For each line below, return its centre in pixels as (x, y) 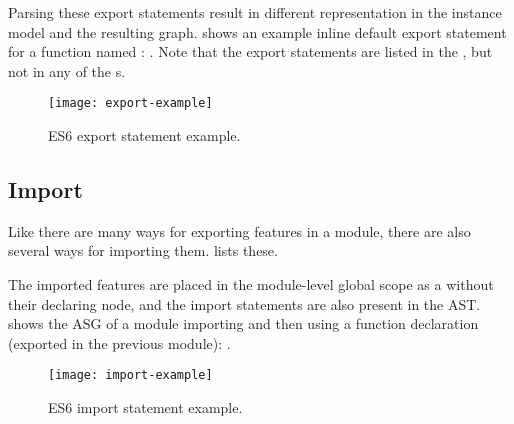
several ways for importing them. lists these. (143, 250)
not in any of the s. (67, 70)
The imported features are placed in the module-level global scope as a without (251, 284)
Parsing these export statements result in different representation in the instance (255, 12)
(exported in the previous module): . (119, 342)
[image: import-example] (130, 375)
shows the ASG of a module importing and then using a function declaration (243, 323)
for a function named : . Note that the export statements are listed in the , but (250, 51)
